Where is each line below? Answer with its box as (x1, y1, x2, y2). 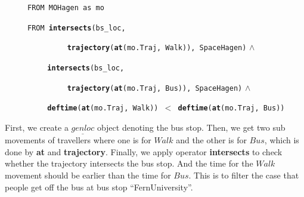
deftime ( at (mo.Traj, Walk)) (47, 104, 159, 113)
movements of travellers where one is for (5, 134, 151, 146)
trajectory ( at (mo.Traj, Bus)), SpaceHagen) (67, 84, 243, 93)
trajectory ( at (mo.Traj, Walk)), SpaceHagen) (67, 44, 247, 53)
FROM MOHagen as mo (27, 4, 104, 12)
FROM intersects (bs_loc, (27, 23, 126, 32)
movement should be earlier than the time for (5, 168, 171, 181)
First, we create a (5, 121, 69, 133)
